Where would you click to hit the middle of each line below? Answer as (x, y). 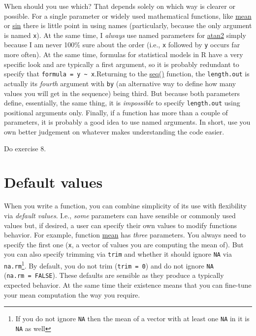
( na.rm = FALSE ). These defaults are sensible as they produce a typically (114, 275)
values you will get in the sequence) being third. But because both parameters (122, 93)
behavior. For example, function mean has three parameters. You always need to (125, 235)
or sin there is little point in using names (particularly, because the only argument (128, 25)
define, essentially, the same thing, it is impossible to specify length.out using (122, 103)
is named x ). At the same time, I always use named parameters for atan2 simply (125, 35)
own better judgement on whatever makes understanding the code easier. (114, 132)
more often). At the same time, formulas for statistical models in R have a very (124, 54)
